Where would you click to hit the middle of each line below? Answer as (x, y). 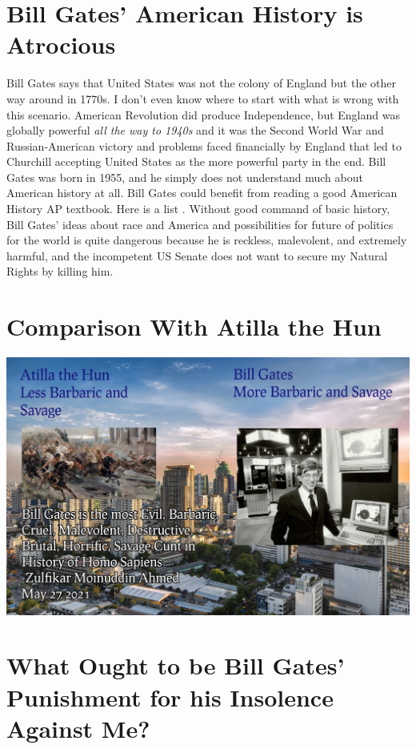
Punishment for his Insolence (170, 697)
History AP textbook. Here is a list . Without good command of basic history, (198, 209)
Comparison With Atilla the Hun (194, 326)
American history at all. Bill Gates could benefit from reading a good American (202, 193)
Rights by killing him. (60, 271)
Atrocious (61, 44)
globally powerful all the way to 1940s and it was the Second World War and (195, 130)
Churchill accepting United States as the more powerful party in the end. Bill (196, 161)
